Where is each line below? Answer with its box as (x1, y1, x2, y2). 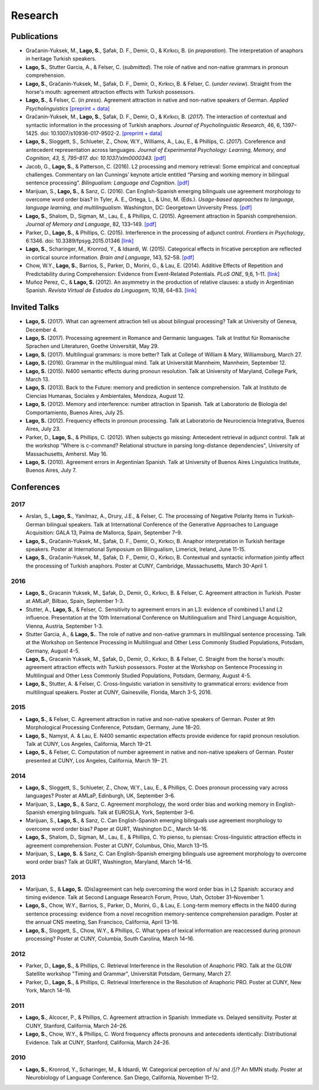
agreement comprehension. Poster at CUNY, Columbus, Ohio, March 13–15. (25, 842, 209, 849)
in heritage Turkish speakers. (25, 55, 97, 62)
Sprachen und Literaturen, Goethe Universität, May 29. (25, 343, 159, 350)
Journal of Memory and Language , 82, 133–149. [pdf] (25, 220, 157, 228)
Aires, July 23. (25, 426, 61, 433)
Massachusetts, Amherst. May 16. (25, 450, 108, 458)
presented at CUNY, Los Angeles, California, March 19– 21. (25, 757, 168, 764)
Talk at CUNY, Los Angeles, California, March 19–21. (25, 740, 152, 747)
